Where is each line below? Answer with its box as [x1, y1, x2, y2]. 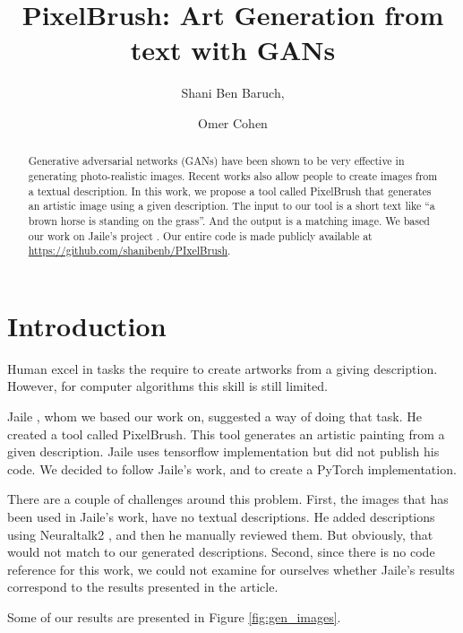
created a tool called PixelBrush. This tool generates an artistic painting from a [7, 424, 445, 443]
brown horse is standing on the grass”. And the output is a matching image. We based [28, 212, 430, 228]
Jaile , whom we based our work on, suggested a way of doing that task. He [7, 407, 422, 426]
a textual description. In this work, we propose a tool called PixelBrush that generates [28, 183, 432, 198]
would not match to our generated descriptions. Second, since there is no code [7, 542, 435, 561]
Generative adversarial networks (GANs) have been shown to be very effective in [28, 153, 405, 169]
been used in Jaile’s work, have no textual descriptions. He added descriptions [7, 507, 435, 525]
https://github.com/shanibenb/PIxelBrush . [28, 243, 231, 258]
